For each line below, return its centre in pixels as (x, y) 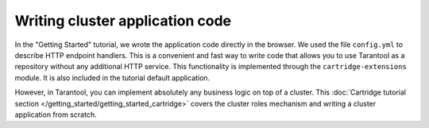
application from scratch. (56, 114)
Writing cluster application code (123, 21)
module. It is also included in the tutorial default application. (112, 78)
